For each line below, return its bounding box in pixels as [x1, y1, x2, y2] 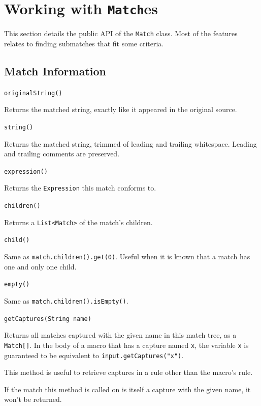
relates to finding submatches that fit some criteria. [4, 38, 164, 48]
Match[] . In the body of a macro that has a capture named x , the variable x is [4, 339, 249, 350]
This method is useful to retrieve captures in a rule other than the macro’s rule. [4, 367, 253, 377]
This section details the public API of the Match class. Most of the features [4, 28, 238, 39]
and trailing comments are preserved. [4, 148, 120, 159]
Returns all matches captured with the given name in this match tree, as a [4, 330, 237, 340]
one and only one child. [4, 261, 77, 272]
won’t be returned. [4, 394, 62, 404]
